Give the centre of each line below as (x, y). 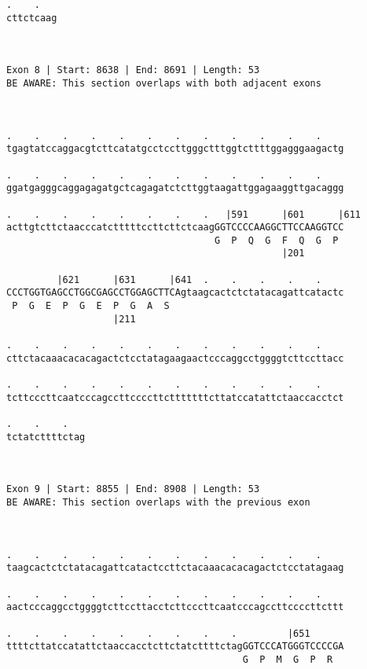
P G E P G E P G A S (91, 306)
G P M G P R (288, 659)
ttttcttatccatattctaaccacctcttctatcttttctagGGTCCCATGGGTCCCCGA (175, 647)
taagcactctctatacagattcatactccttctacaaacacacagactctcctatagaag (175, 568)
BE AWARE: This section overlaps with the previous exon (158, 502)
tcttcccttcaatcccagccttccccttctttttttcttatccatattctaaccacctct (175, 397)
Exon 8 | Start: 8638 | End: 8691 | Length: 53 (133, 70)
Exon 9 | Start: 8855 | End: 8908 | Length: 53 (133, 489)
